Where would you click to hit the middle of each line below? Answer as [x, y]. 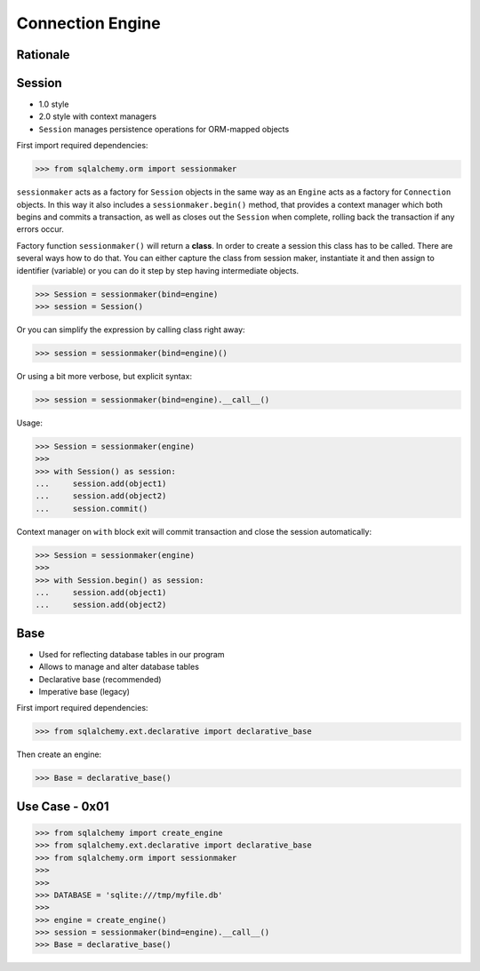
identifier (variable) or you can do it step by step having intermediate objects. [158, 270]
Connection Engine [88, 23]
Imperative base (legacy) [84, 692]
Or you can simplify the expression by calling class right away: [131, 330]
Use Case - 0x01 [63, 806]
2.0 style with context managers [98, 116]
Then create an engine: [59, 754]
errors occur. [40, 229]
